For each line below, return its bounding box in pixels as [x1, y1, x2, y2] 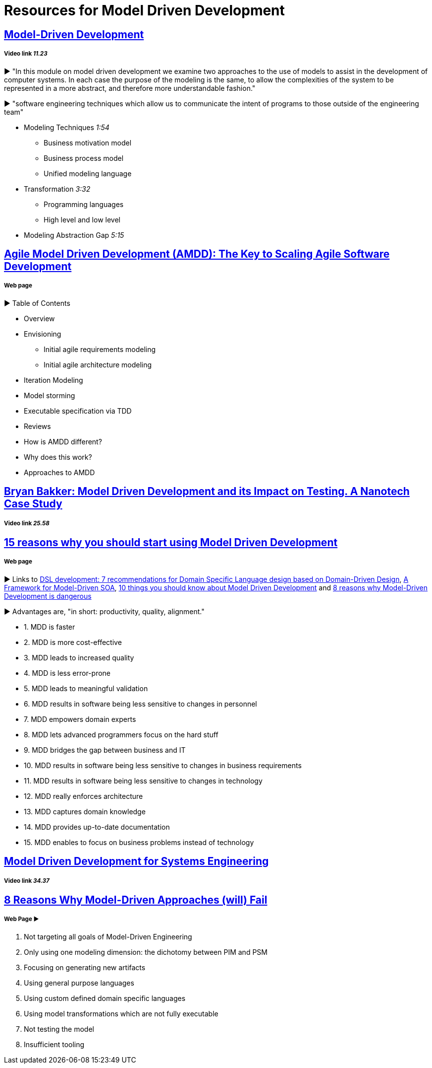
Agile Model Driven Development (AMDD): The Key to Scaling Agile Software [4, 247, 390, 260]
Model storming [24, 391, 75, 400]
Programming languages [44, 200, 124, 209]
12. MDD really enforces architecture [24, 791, 143, 800]
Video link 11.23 [4, 50, 48, 58]
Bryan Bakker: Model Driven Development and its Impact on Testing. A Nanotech [4, 485, 410, 498]
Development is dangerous [4, 591, 92, 600]
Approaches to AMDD [24, 468, 95, 477]
